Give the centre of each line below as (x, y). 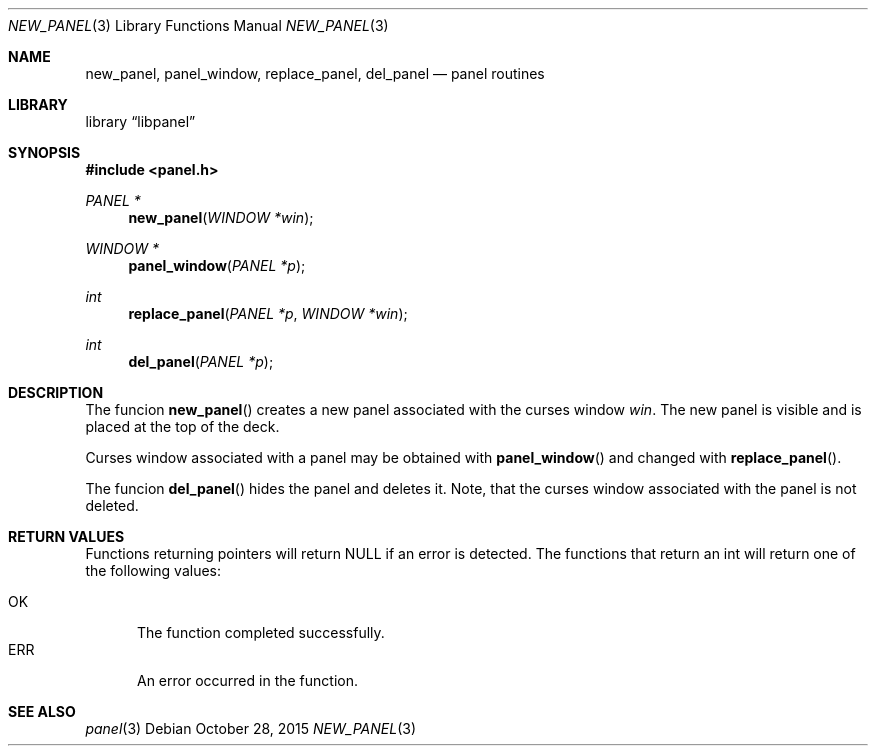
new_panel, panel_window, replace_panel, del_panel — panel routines (315, 73)
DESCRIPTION (56, 392)
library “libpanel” (140, 121)
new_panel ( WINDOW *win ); (221, 217)
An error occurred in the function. (247, 680)
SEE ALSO (42, 711)
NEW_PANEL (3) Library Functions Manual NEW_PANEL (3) (198, 25)
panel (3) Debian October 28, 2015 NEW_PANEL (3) (250, 728)
